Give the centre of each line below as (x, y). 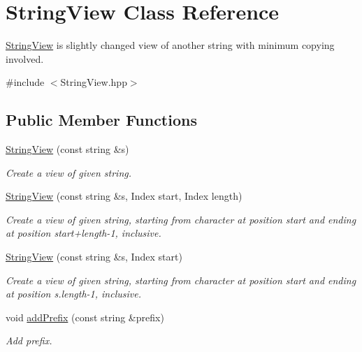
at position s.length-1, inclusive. (73, 294)
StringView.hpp (94, 82)
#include (25, 82)
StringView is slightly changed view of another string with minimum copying (170, 45)
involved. (25, 58)
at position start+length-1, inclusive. (84, 233)
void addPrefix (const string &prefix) (85, 317)
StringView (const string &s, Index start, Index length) (124, 196)
